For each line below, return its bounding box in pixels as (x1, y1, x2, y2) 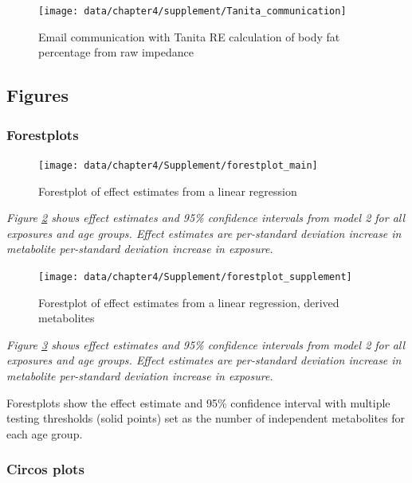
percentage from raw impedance (38, 44, 194, 60)
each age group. (6, 425, 83, 442)
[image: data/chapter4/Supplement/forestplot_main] (38, 159, 318, 171)
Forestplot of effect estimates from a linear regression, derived (38, 294, 339, 310)
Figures (6, 83, 69, 107)
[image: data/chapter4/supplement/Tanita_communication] (38, 6, 347, 17)
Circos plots (6, 459, 84, 479)
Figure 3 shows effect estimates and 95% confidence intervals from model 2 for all (6, 336, 406, 353)
